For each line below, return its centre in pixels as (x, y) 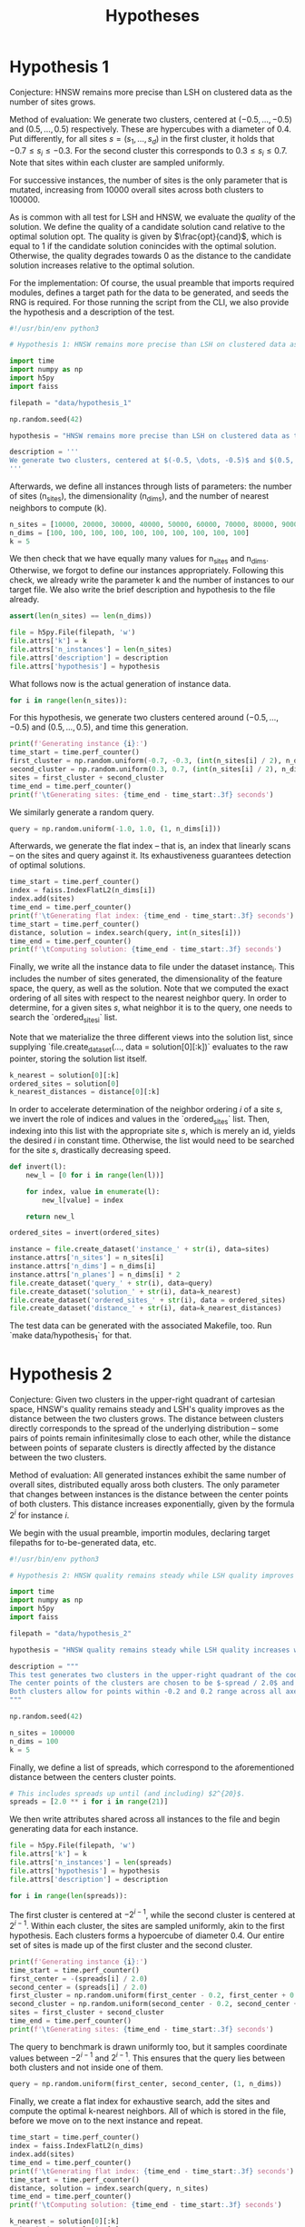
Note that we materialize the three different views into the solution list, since (151, 1037)
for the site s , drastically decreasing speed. (90, 1150)
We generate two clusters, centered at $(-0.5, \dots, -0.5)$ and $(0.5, (152, 461)
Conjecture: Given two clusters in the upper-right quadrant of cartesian (143, 1399)
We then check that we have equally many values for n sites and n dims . (139, 560)
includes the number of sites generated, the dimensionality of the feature (146, 979)
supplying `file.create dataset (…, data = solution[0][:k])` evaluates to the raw (149, 1048)
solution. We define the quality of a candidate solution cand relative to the (148, 226)
